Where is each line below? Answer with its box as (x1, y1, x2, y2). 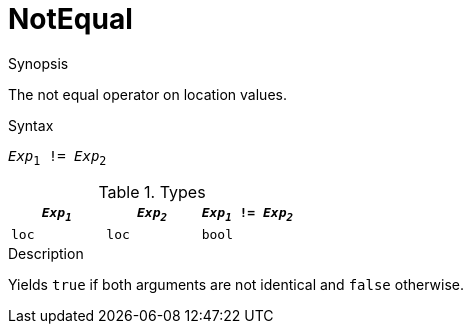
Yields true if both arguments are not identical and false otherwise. (8, 276, 464, 294)
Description (8, 245, 84, 263)
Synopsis (8, 54, 69, 72)
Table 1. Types (98, 181, 206, 202)
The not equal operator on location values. (8, 85, 287, 103)
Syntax (8, 116, 54, 134)
